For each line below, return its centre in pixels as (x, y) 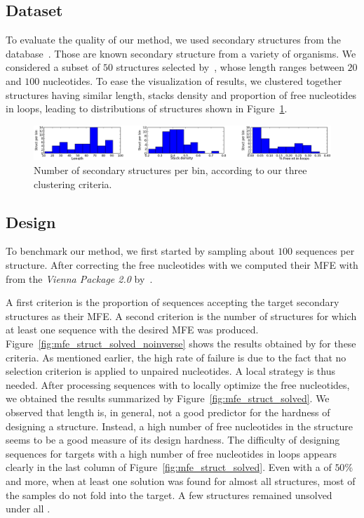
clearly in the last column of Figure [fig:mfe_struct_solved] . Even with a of (169, 467)
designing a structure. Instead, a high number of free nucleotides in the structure (179, 426)
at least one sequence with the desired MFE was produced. (132, 330)
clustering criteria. (73, 184)
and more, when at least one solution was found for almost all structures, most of (181, 480)
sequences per (325, 251)
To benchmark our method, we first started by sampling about (140, 251)
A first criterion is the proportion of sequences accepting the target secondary (173, 302)
